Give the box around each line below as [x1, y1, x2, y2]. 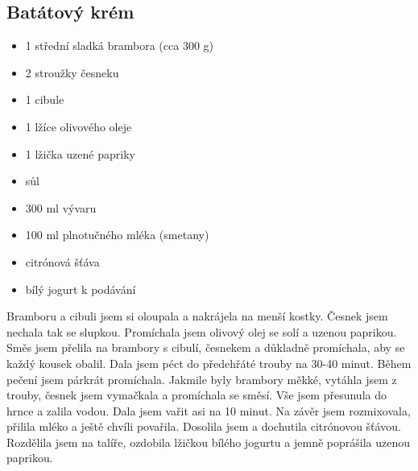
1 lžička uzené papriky [25, 145, 135, 162]
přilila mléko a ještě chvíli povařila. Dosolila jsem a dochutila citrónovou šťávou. [6, 418, 401, 435]
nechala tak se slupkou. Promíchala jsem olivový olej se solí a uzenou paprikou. [6, 323, 397, 340]
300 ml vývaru [25, 199, 97, 216]
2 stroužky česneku [25, 64, 119, 81]
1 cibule [25, 91, 64, 108]
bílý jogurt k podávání [25, 280, 136, 297]
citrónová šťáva [25, 253, 100, 270]
